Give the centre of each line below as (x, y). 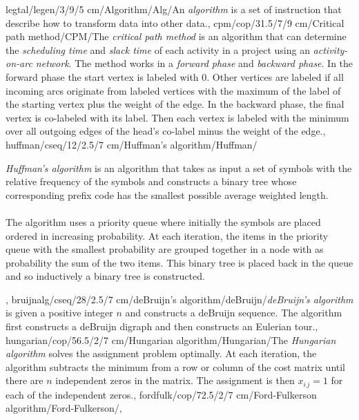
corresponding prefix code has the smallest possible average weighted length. (167, 194)
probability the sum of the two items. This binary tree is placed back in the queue (179, 262)
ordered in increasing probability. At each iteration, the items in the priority (167, 235)
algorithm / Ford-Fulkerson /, (64, 408)
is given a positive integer (59, 313)
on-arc (19, 63)
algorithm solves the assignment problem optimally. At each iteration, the (161, 353)
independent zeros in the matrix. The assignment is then (175, 380)
